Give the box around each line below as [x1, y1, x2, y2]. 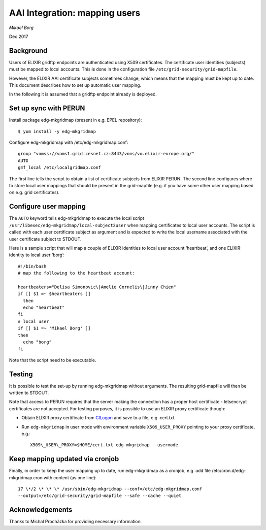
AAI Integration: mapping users [9, 7, 140, 18]
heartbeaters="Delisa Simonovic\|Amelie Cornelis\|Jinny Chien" [18, 284, 177, 290]
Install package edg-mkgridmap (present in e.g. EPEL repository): [9, 117, 142, 123]
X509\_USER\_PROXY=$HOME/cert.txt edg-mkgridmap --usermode [30, 442, 178, 448]
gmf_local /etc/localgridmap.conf [18, 165, 101, 170]
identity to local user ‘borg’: [9, 252, 65, 258]
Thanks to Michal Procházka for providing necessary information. [9, 519, 142, 525]
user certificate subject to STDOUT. [9, 236, 82, 242]
